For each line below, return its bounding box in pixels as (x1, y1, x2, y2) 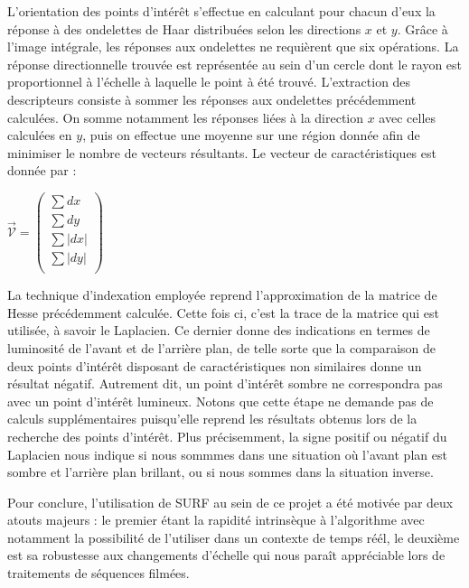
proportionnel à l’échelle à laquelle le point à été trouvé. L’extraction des (7, 72, 411, 91)
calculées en (7, 126, 72, 145)
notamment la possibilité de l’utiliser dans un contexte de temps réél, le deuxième (7, 527, 460, 546)
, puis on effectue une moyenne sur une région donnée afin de (82, 126, 420, 145)
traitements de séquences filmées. (7, 564, 190, 583)
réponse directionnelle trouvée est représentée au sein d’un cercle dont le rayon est (7, 54, 463, 73)
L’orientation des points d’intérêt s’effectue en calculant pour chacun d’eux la (7, 2, 436, 20)
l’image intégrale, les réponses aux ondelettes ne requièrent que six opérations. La (7, 37, 459, 56)
